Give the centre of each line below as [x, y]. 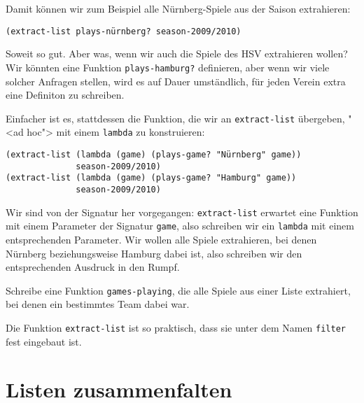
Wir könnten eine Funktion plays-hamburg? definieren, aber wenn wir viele [168, 67]
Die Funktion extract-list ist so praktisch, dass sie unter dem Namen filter [176, 327]
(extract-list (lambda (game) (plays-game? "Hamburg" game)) [151, 178]
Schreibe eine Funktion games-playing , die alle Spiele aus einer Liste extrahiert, [178, 290]
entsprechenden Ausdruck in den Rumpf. [93, 267]
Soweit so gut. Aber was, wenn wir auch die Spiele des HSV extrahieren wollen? [177, 54]
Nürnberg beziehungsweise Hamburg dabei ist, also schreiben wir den [154, 253]
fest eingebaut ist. [44, 341]
